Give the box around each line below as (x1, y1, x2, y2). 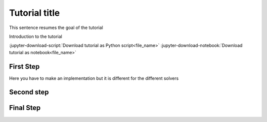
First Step (9, 62, 40, 71)
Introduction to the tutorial (9, 33, 62, 39)
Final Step (9, 104, 41, 112)
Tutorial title (9, 7, 60, 18)
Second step (9, 88, 49, 96)
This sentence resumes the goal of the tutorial (9, 25, 103, 30)
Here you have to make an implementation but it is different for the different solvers (9, 75, 179, 81)
